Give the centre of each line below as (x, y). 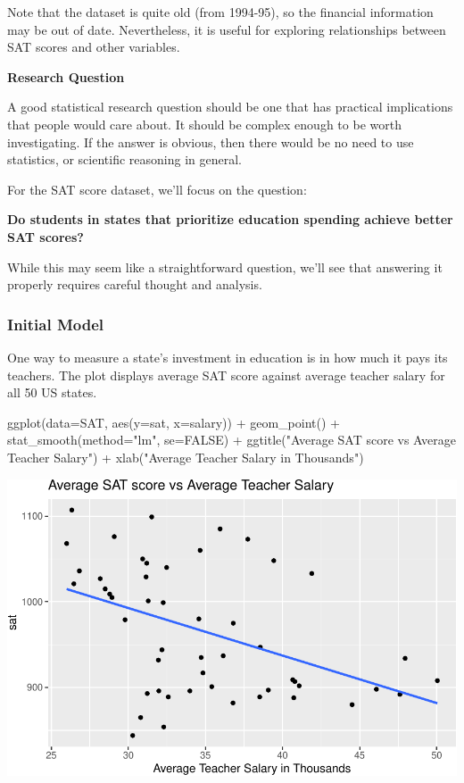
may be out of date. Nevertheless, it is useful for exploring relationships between (227, 29)
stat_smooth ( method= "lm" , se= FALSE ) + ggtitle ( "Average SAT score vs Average (232, 440)
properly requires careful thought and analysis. (135, 284)
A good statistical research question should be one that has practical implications (230, 107)
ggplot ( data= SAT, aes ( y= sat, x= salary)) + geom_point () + (174, 422)
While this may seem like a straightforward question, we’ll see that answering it (225, 267)
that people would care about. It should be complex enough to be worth (204, 124)
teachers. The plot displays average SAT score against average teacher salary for (226, 375)
